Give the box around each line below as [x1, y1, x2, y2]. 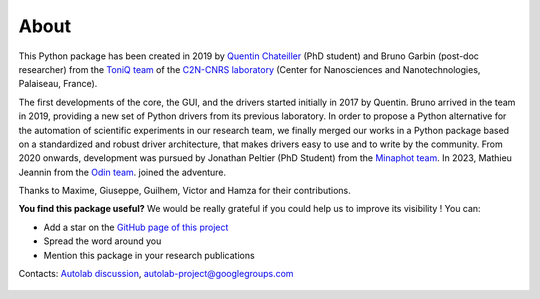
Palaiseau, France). [18, 78, 98, 90]
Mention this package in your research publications [43, 249, 255, 261]
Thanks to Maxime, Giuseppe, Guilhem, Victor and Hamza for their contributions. [18, 185, 352, 197]
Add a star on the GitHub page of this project [43, 221, 229, 233]
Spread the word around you [43, 235, 162, 247]
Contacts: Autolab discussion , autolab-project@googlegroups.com [18, 268, 294, 280]
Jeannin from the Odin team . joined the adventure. [18, 166, 227, 178]
